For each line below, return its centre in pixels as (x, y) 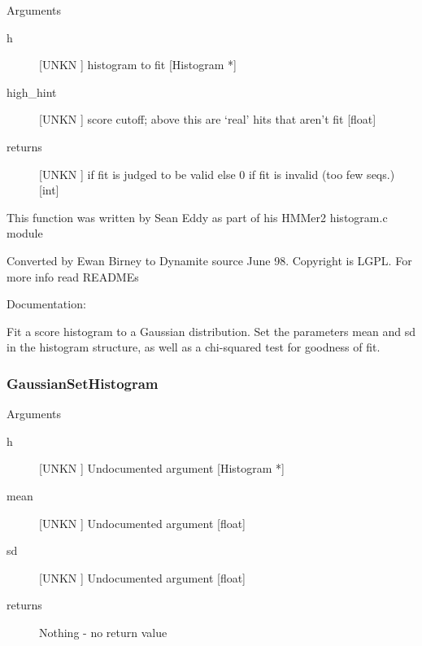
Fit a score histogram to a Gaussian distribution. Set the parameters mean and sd (211, 331)
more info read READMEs (73, 276)
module (25, 233)
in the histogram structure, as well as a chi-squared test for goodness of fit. (194, 347)
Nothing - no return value (103, 632)
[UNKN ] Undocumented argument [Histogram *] (162, 468)
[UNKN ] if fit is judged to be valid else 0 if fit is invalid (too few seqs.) (217, 174)
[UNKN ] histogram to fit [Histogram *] (138, 65)
